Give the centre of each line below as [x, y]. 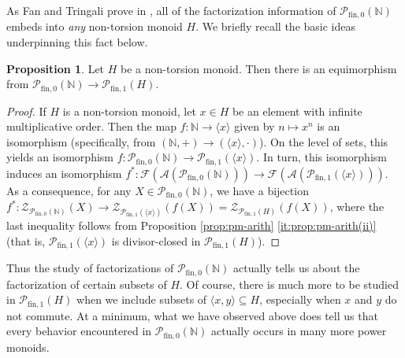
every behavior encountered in [79, 331]
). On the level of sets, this [323, 141]
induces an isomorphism [64, 173]
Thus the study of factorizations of [90, 268]
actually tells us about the [297, 268]
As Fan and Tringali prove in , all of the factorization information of [171, 10]
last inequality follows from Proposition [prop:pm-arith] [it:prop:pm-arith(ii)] [191, 225]
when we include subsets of [142, 299]
